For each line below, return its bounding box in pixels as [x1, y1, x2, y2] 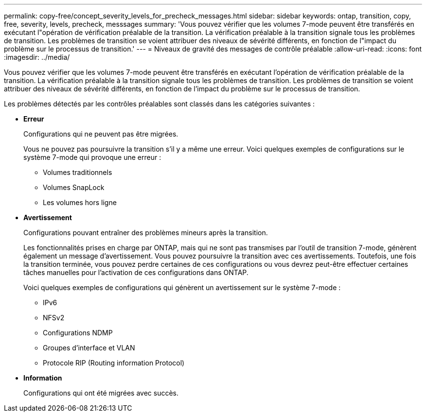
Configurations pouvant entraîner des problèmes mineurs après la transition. [23, 228, 268, 237]
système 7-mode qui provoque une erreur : [23, 153, 161, 161]
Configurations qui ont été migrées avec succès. [23, 389, 179, 397]
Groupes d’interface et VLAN [43, 344, 135, 352]
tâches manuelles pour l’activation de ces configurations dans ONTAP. [23, 268, 248, 277]
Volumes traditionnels [43, 168, 112, 176]
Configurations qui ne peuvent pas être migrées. [23, 130, 178, 138]
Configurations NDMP [43, 329, 113, 337]
